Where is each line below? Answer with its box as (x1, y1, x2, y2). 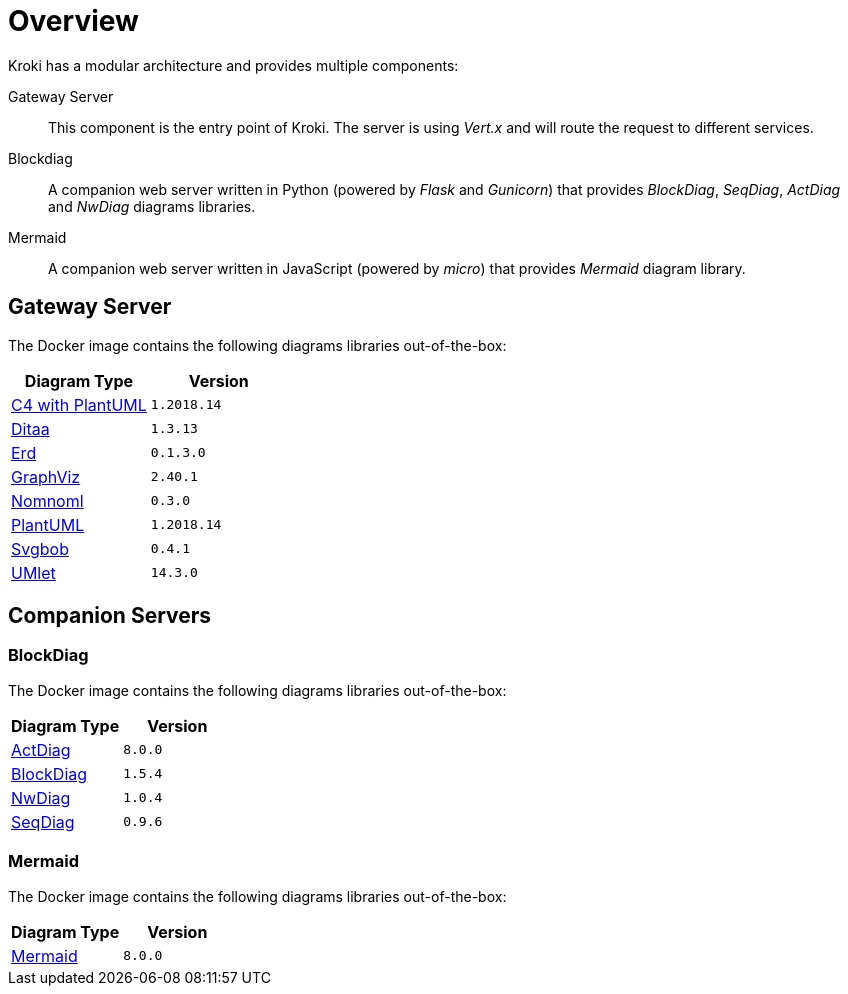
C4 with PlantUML (11, 394, 147, 415)
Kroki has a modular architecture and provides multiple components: (8, 56, 459, 74)
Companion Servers (8, 603, 212, 629)
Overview (8, 4, 139, 38)
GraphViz (11, 466, 81, 487)
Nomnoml (11, 490, 84, 511)
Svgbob (11, 538, 69, 559)
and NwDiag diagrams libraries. (48, 197, 256, 215)
